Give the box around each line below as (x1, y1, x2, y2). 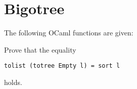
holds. (4, 76, 22, 87)
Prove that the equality (4, 44, 76, 55)
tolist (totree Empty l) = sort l (4, 62, 120, 70)
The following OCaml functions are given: (4, 27, 133, 38)
